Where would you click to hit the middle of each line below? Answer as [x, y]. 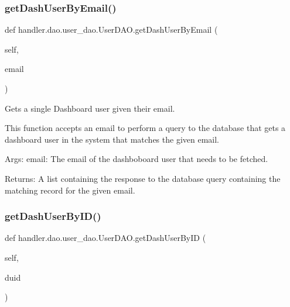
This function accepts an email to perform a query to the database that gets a [145, 128]
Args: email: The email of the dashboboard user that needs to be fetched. [137, 159]
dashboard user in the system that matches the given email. [112, 139]
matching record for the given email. [70, 190]
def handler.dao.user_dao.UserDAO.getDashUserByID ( [105, 238]
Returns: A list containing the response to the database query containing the [143, 178]
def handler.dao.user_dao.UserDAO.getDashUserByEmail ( [111, 30]
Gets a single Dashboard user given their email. [90, 108]
